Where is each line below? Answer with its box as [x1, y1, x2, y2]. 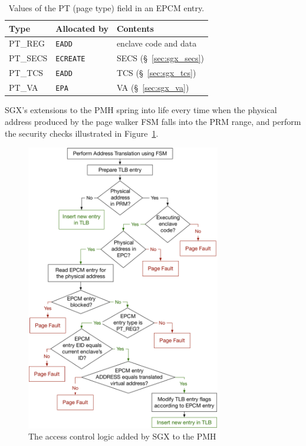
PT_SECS [9, 52, 48, 64]
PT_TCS [9, 67, 44, 79]
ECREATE [55, 55, 85, 64]
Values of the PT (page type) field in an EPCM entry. [8, 2, 205, 14]
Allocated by [55, 22, 108, 34]
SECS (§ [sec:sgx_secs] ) [116, 52, 204, 64]
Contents [116, 22, 154, 34]
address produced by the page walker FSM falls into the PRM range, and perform [5, 115, 301, 127]
